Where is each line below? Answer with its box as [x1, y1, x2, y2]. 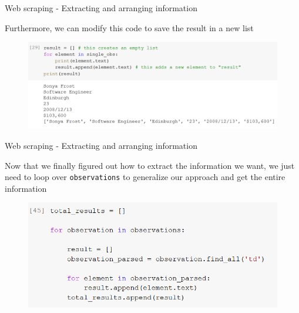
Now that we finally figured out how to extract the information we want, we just [5, 159, 295, 171]
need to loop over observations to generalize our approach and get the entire [5, 171, 285, 183]
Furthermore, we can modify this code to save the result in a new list [5, 21, 254, 34]
